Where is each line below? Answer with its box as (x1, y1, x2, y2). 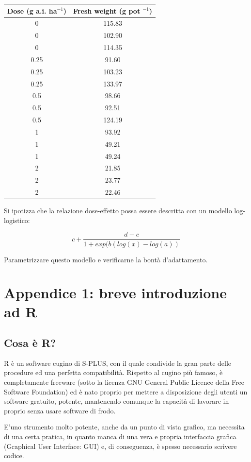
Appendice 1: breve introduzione (4, 283, 227, 303)
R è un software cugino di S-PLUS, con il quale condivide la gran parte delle (4, 358, 232, 368)
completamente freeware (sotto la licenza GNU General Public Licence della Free (4, 377, 245, 387)
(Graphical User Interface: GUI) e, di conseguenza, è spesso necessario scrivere (4, 441, 237, 451)
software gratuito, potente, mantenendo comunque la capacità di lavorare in (4, 396, 229, 406)
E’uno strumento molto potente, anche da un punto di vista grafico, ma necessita (4, 422, 245, 432)
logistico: (4, 215, 30, 225)
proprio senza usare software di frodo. (4, 405, 116, 415)
